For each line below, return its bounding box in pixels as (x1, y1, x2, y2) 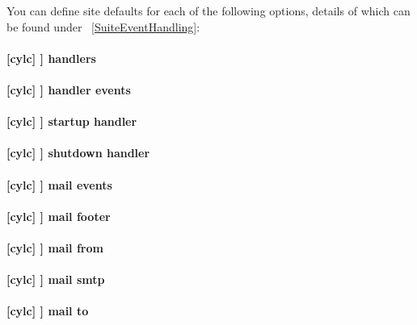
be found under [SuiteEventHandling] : (6, 18, 200, 35)
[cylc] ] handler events (6, 81, 131, 98)
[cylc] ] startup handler (6, 113, 137, 130)
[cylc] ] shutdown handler (6, 144, 150, 161)
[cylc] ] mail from (6, 239, 103, 256)
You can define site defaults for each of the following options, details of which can (6, 2, 411, 19)
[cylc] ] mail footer (6, 207, 111, 224)
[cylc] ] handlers (6, 49, 96, 66)
